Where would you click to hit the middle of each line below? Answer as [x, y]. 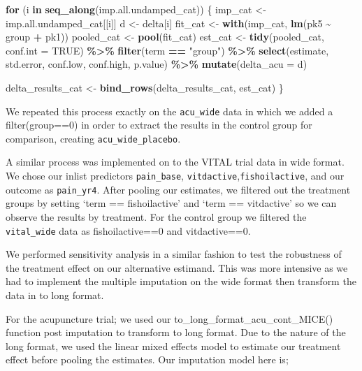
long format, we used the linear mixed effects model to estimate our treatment [173, 345]
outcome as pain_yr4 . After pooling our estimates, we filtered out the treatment [178, 189]
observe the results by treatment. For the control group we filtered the [156, 216]
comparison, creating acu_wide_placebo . [93, 138]
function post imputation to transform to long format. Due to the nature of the [176, 332]
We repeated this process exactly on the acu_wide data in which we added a [169, 111]
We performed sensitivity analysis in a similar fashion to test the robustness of [174, 254]
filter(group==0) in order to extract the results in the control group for [159, 125]
